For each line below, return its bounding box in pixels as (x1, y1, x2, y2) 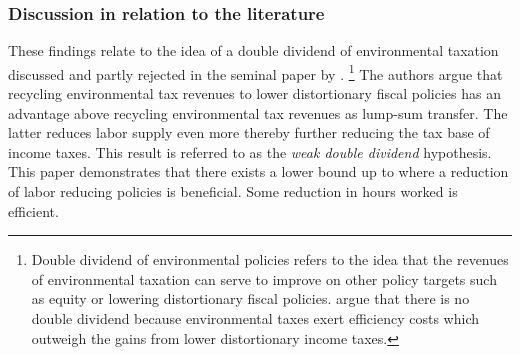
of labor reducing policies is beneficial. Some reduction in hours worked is (8, 181, 458, 202)
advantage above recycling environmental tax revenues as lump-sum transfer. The (8, 102, 508, 123)
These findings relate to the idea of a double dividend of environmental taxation (8, 40, 499, 61)
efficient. (8, 200, 59, 221)
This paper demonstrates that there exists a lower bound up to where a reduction (8, 161, 509, 182)
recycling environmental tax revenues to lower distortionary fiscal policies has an (8, 83, 501, 104)
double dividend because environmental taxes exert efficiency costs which (31, 308, 479, 328)
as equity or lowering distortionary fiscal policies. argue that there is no (31, 288, 470, 309)
